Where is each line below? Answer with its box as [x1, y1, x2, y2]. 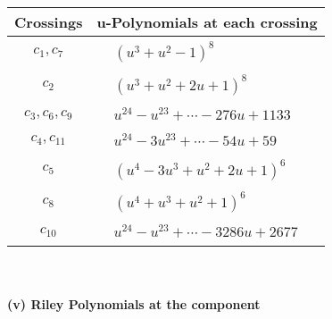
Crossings [14, 12, 83, 32]
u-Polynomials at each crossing [96, 12, 318, 32]
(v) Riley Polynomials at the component [7, 294, 261, 313]
